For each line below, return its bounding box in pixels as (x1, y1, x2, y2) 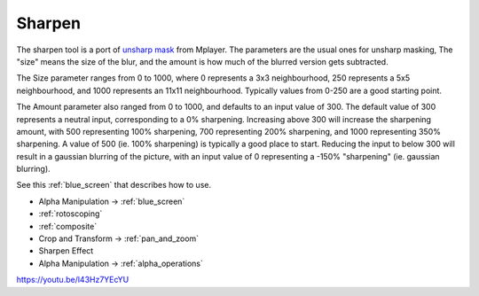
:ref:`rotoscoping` (38, 208, 103, 219)
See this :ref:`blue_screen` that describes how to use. (16, 180, 212, 191)
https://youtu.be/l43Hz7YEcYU (16, 275, 130, 285)
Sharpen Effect (38, 245, 94, 256)
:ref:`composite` (38, 221, 98, 231)
